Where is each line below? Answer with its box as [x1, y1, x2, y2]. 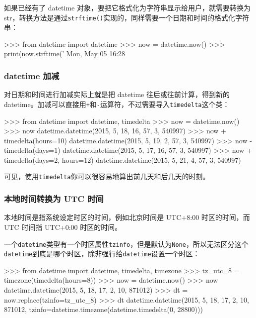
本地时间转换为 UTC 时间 [4, 193, 104, 205]
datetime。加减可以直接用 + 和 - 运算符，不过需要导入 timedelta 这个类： [4, 99, 230, 109]
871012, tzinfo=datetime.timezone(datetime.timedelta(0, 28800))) [4, 304, 203, 315]
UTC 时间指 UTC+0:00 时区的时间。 [4, 221, 122, 232]
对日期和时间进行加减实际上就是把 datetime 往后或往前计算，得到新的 [4, 89, 230, 100]
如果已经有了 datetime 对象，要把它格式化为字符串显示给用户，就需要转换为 [4, 2, 251, 12]
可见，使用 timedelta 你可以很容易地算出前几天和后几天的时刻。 [4, 171, 210, 182]
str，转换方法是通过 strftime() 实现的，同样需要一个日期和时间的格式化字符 [4, 12, 250, 22]
